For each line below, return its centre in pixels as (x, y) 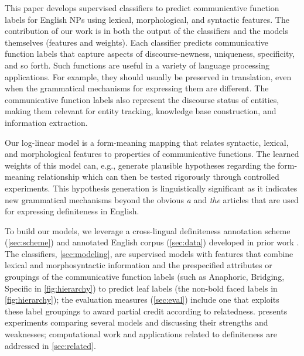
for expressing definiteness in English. (72, 211)
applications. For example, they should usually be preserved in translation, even (148, 76)
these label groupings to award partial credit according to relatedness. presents (146, 311)
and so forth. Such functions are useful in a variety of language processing (137, 65)
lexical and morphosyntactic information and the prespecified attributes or (139, 265)
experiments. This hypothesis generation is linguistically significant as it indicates (151, 188)
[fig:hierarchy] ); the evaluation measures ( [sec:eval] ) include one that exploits (142, 299)
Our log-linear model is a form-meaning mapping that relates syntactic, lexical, (147, 142)
